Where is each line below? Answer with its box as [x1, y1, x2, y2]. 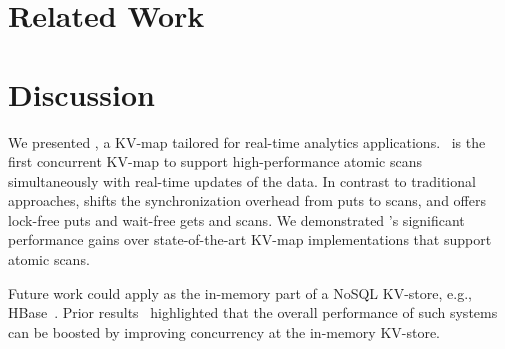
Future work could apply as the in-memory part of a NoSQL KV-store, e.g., [8, 282, 472, 303]
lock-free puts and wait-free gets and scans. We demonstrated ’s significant [8, 209, 465, 230]
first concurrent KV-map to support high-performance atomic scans [8, 151, 422, 172]
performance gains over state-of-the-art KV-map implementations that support [8, 229, 492, 250]
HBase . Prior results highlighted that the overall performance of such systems [8, 302, 498, 323]
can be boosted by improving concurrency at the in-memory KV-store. [8, 321, 441, 342]
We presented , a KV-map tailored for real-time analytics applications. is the [8, 131, 486, 152]
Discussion [8, 73, 155, 114]
